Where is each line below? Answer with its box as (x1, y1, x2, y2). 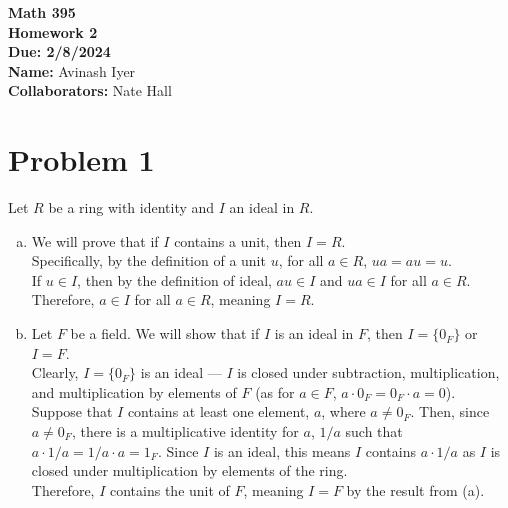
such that (345, 421, 403, 442)
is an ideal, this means (213, 440, 351, 461)
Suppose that (31, 401, 113, 422)
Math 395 (8, 2, 76, 22)
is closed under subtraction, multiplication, (237, 362, 500, 383)
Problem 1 (8, 139, 155, 180)
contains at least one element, (127, 401, 310, 422)
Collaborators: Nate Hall (8, 80, 172, 101)
